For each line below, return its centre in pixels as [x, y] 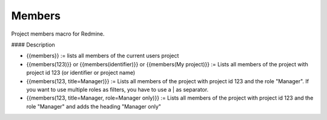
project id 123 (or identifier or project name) [81, 73]
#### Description [33, 45]
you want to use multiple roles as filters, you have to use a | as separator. [117, 89]
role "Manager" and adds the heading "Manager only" [94, 106]
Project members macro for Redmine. [58, 34]
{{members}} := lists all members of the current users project [103, 56]
